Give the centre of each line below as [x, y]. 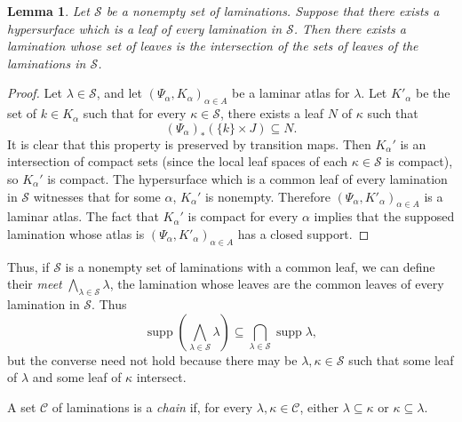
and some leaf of [77, 377]
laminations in [47, 63]
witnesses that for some [97, 196]
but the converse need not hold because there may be [152, 359]
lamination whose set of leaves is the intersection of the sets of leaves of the [213, 46]
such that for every [135, 113]
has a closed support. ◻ [303, 233]
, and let [119, 93]
